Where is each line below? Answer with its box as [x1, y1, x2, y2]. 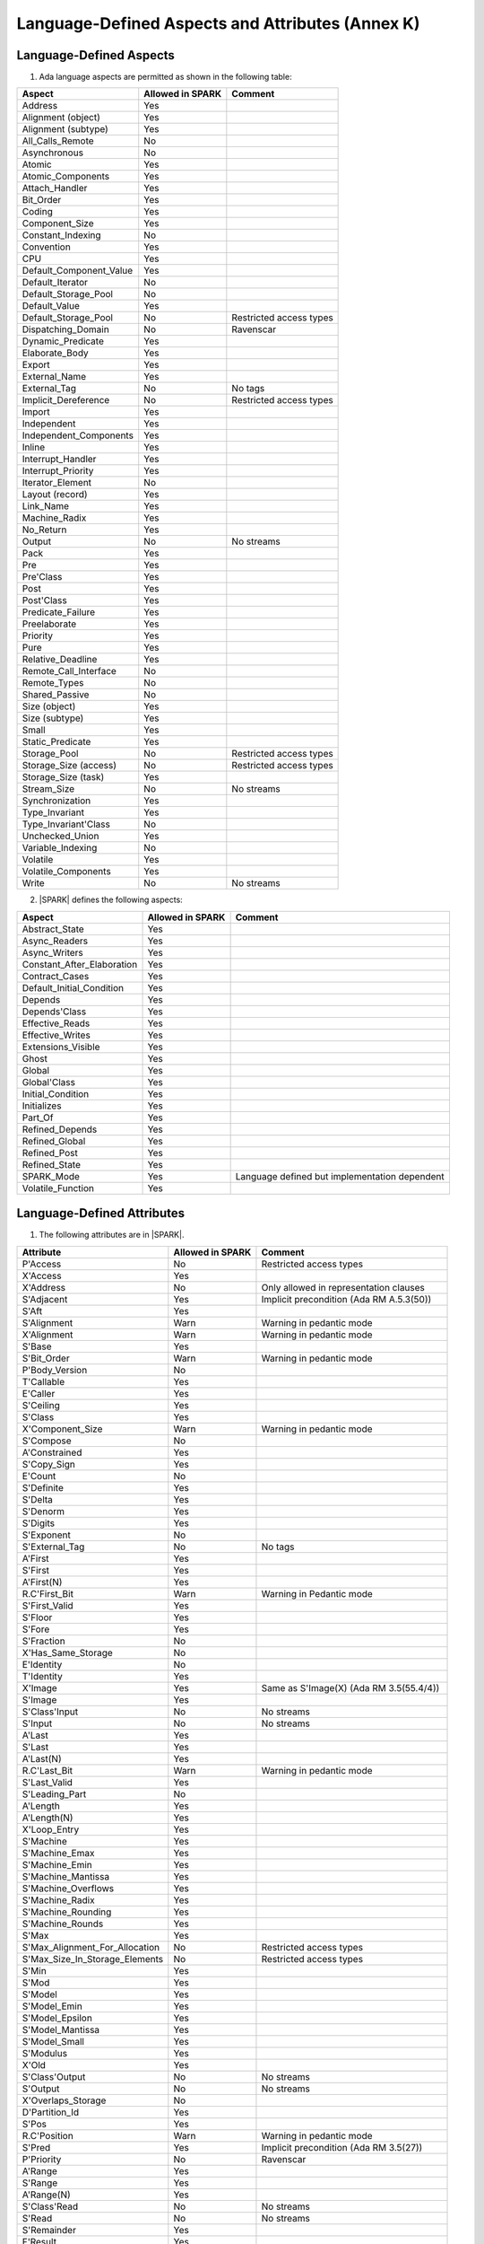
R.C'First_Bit [22, 1587, 73, 1600]
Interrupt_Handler [22, 453, 97, 466]
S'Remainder [22, 2223, 76, 2236]
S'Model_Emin [22, 2000, 82, 2012]
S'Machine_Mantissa [22, 1870, 110, 1882]
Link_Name [22, 500, 70, 513]
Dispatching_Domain [22, 323, 109, 336]
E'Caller [22, 1387, 56, 1399]
